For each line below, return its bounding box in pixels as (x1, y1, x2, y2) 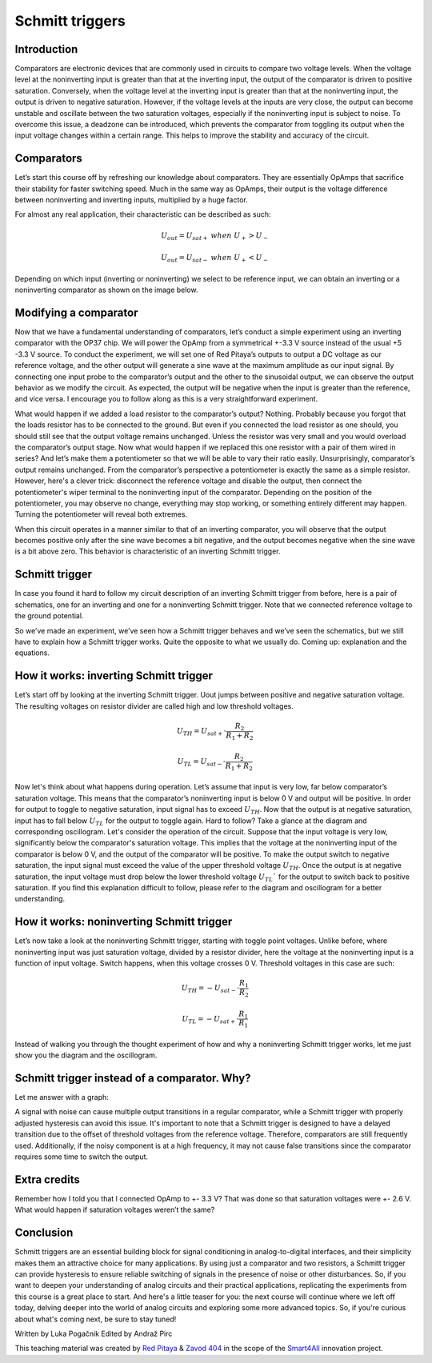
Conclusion (14, 1226, 74, 1240)
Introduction (14, 42, 78, 56)
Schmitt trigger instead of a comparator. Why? (14, 1072, 251, 1085)
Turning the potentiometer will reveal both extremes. (14, 510, 188, 519)
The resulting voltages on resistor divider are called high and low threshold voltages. (14, 701, 294, 711)
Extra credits (14, 1173, 80, 1186)
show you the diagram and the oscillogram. (14, 1050, 158, 1060)
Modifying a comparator (14, 306, 138, 319)
